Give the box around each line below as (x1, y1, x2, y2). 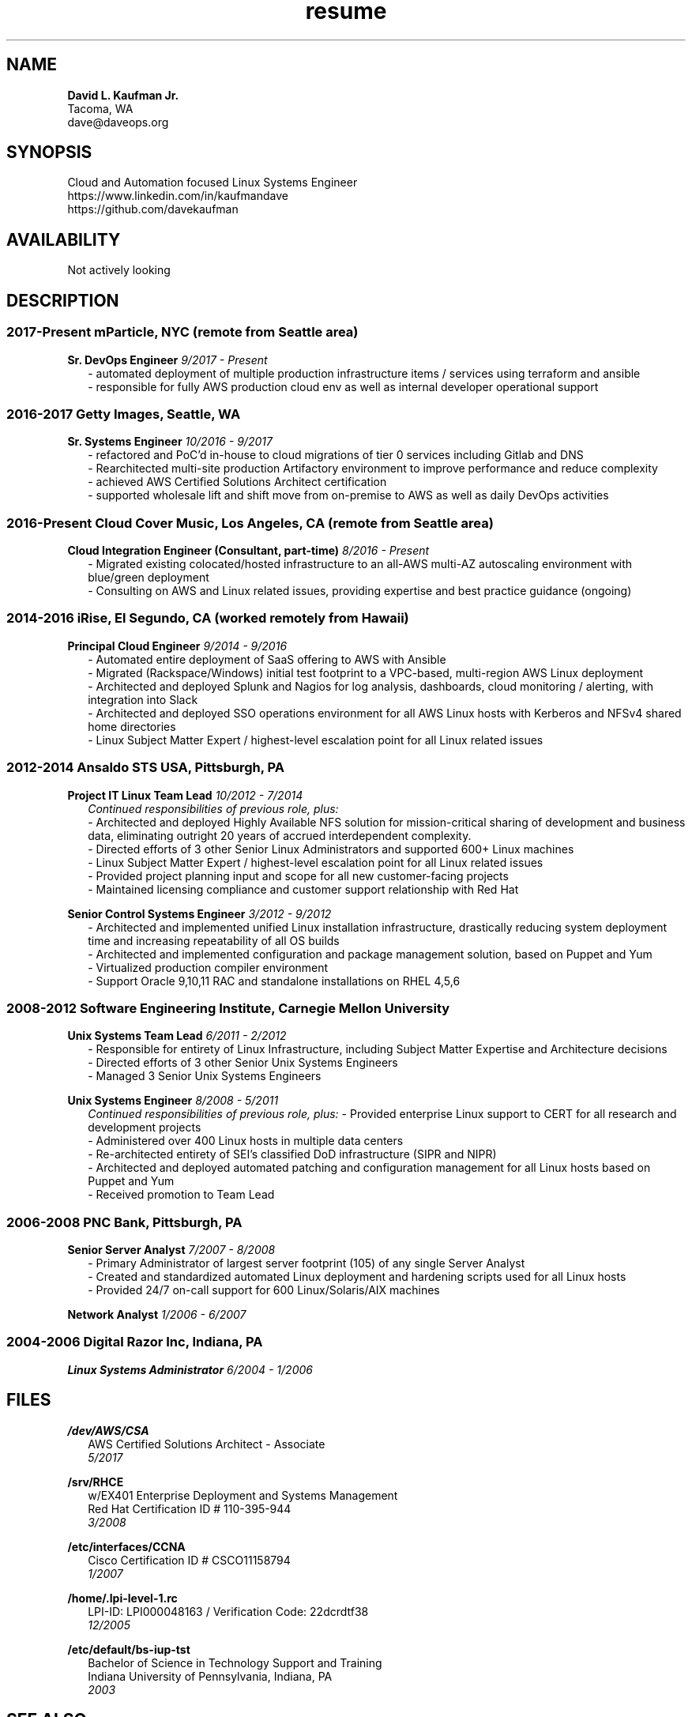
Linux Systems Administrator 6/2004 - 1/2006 (67, 1362, 313, 1376)
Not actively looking (67, 263, 171, 277)
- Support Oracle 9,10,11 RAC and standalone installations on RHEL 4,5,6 (88, 973, 461, 988)
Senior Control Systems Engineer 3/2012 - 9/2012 (67, 906, 332, 921)
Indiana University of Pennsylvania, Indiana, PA (88, 1669, 333, 1683)
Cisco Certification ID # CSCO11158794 (88, 1553, 291, 1567)
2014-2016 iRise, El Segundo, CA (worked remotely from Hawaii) (6, 610, 409, 627)
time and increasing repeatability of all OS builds (88, 933, 340, 947)
